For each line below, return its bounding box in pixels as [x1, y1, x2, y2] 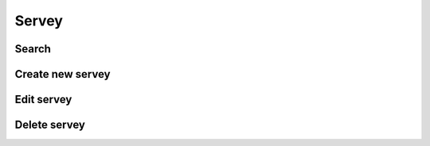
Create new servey [14, 67, 111, 81]
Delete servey [14, 118, 85, 132]
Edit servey [14, 93, 72, 106]
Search [14, 42, 52, 56]
